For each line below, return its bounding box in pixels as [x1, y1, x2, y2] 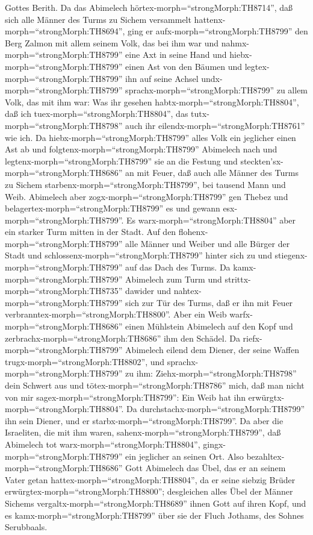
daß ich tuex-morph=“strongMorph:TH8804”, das [5, 107, 188, 120]
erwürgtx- [248, 390, 285, 403]
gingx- [203, 437, 226, 450]
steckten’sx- [240, 154, 284, 167]
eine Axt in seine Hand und [125, 48, 227, 61]
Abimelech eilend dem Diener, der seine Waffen [125, 343, 299, 356]
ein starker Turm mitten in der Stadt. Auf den [5, 225, 176, 238]
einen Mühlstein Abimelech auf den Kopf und [125, 320, 293, 333]
